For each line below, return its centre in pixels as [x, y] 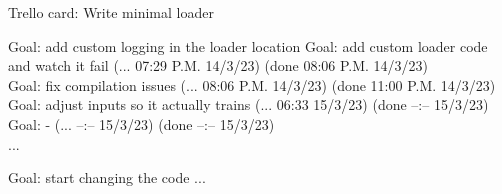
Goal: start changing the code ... [107, 177]
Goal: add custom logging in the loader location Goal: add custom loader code [248, 45]
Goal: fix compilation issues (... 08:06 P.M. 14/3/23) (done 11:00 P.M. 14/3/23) [252, 84]
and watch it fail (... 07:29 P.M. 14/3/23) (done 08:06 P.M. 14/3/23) [218, 65]
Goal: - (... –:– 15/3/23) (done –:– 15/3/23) [141, 123]
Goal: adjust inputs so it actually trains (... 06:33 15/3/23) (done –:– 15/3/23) [248, 104]
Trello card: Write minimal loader [111, 12]
